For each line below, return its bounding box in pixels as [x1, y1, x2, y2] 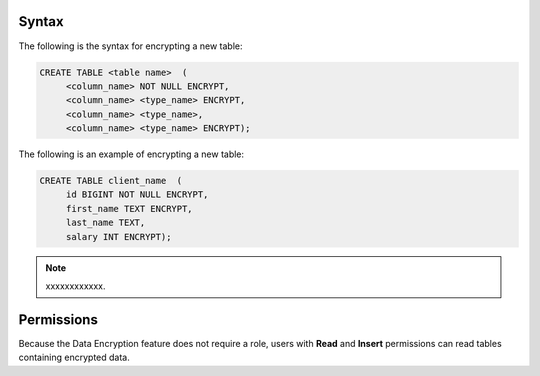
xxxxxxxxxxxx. [45, 280, 106, 292]
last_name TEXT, [65, 217, 146, 229]
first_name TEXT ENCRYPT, [65, 203, 194, 214]
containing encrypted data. [18, 351, 130, 364]
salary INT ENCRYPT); [65, 231, 172, 242]
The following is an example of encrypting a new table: [18, 148, 245, 160]
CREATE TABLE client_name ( [39, 175, 183, 187]
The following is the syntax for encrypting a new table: [18, 40, 243, 52]
